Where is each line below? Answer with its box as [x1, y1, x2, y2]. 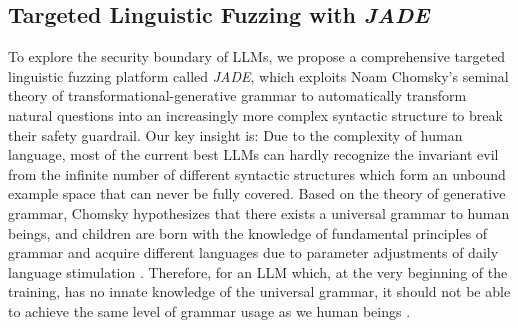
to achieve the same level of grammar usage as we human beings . [8, 300, 411, 321]
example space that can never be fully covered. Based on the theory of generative [8, 183, 506, 204]
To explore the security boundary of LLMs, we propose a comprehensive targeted [8, 46, 506, 67]
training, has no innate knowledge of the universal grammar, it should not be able [8, 281, 511, 302]
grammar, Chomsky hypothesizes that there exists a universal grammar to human [8, 202, 510, 223]
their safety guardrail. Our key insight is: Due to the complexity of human [8, 124, 463, 145]
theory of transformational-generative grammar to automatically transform [8, 85, 467, 106]
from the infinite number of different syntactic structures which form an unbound [8, 163, 506, 184]
